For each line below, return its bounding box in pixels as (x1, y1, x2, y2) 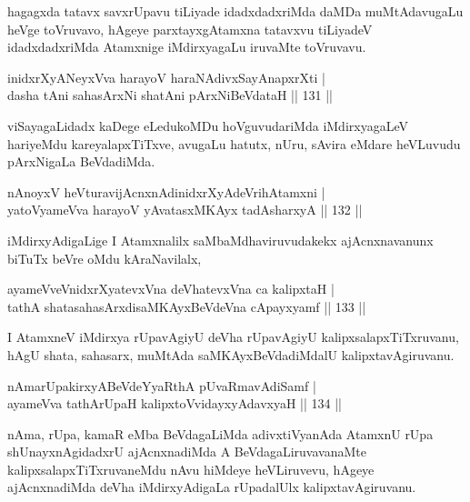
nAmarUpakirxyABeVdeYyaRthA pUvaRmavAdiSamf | (7, 376, 316, 395)
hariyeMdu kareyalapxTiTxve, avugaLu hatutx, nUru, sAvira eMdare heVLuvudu (7, 134, 461, 153)
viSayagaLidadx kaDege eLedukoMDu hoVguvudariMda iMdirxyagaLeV (7, 115, 408, 135)
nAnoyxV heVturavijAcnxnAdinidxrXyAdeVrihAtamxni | (7, 182, 325, 201)
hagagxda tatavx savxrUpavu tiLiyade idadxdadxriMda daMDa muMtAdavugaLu (7, 2, 464, 20)
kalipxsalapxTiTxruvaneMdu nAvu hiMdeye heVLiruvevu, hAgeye (7, 459, 375, 478)
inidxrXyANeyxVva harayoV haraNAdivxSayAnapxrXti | (7, 67, 325, 86)
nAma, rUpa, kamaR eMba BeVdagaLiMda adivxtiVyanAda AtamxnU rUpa (7, 424, 434, 443)
